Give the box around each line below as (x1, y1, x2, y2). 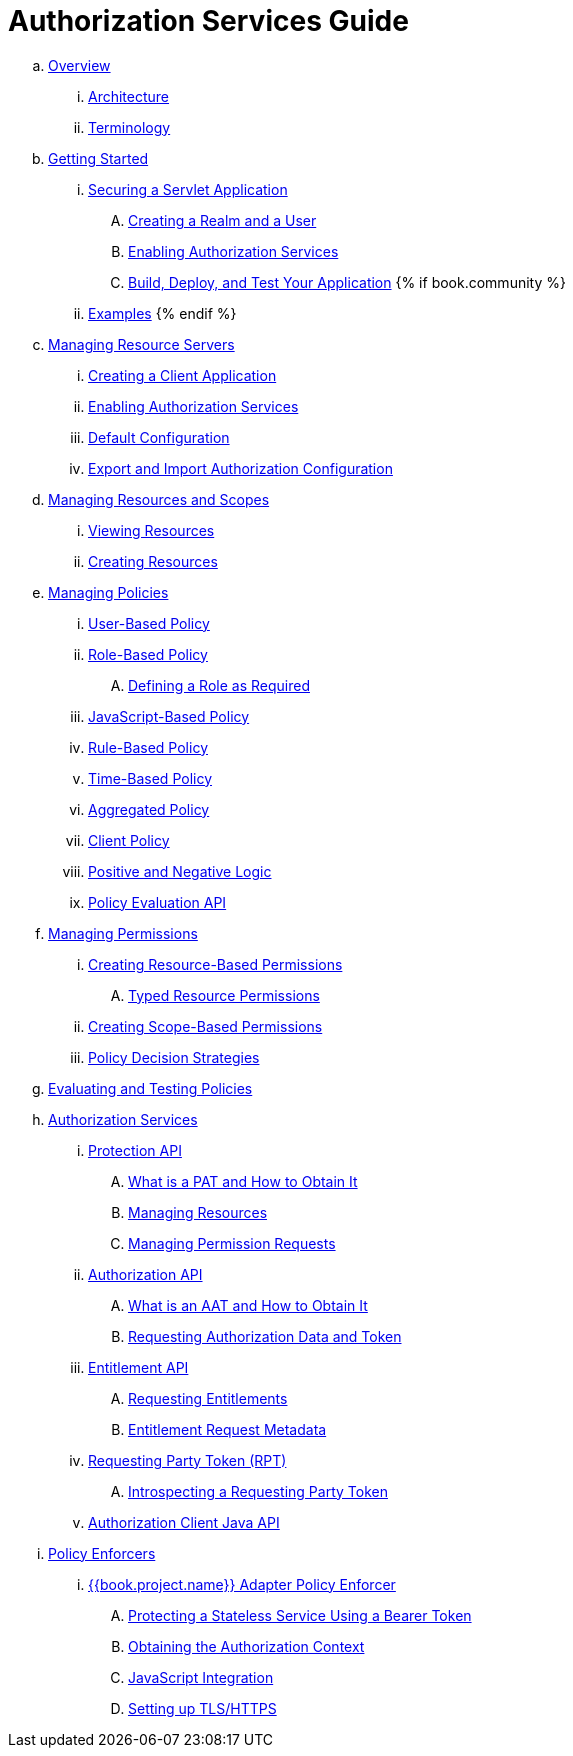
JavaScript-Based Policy (88, 707, 250, 725)
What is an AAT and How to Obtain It (128, 1296, 368, 1314)
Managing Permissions (48, 924, 198, 942)
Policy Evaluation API (88, 893, 227, 911)
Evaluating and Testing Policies (48, 1079, 253, 1097)
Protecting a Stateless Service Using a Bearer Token (128, 1606, 472, 1624)
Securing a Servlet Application (88, 180, 288, 198)
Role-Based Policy (88, 645, 208, 663)
